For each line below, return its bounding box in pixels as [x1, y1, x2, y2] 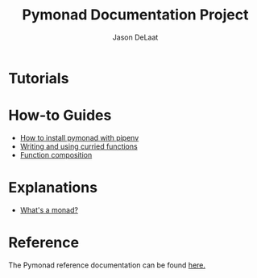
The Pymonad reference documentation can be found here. [8, 260, 206, 270]
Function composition [19, 150, 93, 159]
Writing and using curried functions [19, 141, 139, 151]
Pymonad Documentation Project [22, 6, 249, 24]
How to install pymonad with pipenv [19, 133, 139, 142]
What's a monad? [19, 204, 79, 215]
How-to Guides [8, 107, 112, 124]
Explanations [8, 179, 98, 197]
